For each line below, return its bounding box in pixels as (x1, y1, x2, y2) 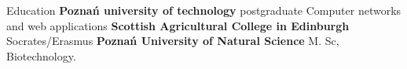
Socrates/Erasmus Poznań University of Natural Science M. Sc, (6, 33, 339, 49)
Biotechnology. (6, 47, 76, 64)
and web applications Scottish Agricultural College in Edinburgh (6, 17, 350, 33)
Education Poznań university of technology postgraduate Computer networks (6, 2, 401, 18)
